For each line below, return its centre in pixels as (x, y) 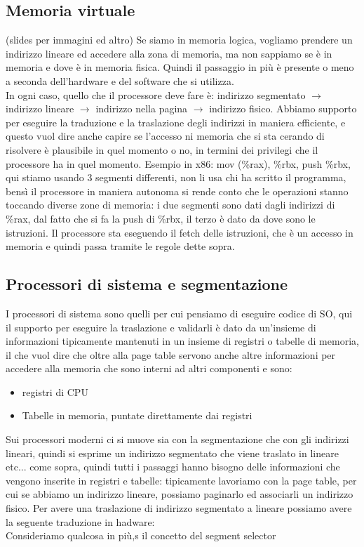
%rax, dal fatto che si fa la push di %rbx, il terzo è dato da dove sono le (161, 218)
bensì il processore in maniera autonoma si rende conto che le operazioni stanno (177, 191)
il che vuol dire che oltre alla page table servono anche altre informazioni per (171, 354)
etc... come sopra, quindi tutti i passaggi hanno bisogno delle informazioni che (173, 467)
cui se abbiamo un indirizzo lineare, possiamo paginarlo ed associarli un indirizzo (180, 494)
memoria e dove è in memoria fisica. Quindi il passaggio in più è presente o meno (180, 67)
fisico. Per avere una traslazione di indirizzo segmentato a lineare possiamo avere (179, 508)
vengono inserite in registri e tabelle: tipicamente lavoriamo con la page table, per (181, 480)
